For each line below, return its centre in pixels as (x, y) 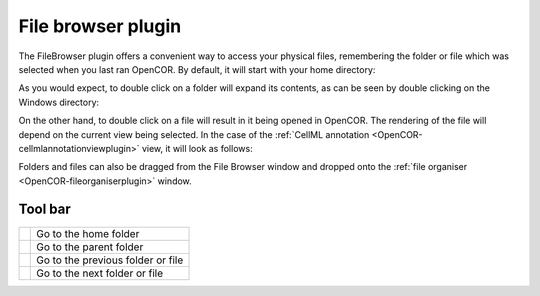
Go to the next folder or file (100, 273)
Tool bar (44, 209)
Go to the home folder (88, 233)
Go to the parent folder (90, 247)
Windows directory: (59, 102)
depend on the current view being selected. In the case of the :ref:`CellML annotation (194, 134)
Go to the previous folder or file (110, 260)
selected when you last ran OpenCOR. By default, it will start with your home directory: (197, 69)
